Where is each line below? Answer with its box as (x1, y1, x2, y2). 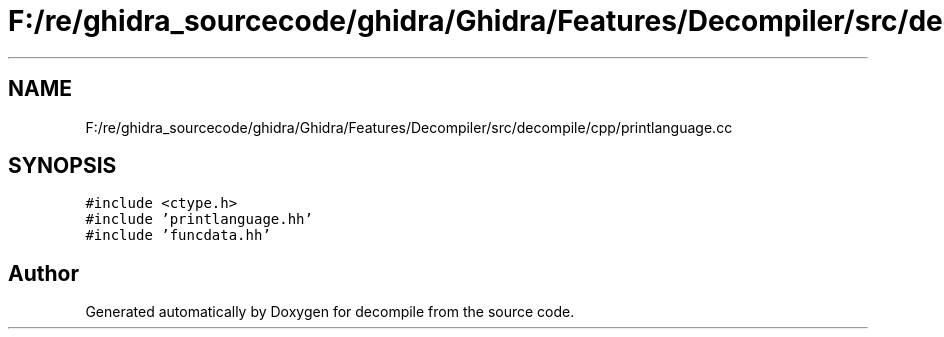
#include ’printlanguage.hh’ (85, 211, 313, 228)
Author (8, 260, 79, 286)
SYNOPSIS (8, 153, 117, 179)
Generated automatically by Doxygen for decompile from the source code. (85, 303, 575, 321)
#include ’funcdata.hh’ (85, 227, 271, 244)
